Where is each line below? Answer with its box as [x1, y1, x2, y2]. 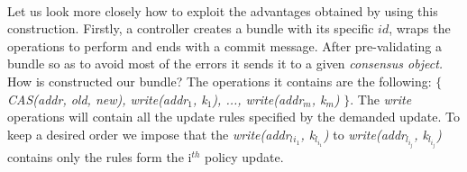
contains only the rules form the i [7, 148, 192, 167]
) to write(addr [323, 124, 407, 143]
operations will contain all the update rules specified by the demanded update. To [7, 107, 461, 126]
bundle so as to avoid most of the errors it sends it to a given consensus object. [7, 54, 444, 73]
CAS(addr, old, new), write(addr [7, 89, 188, 108]
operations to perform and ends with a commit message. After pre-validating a [7, 36, 442, 55]
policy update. [205, 148, 284, 167]
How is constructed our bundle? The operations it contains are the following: [7, 71, 432, 90]
